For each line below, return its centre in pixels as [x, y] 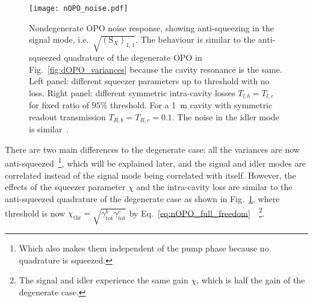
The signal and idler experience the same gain [104, 280]
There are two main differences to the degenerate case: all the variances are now [152, 149]
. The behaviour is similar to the [196, 39]
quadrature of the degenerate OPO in [133, 57]
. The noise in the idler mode [225, 116]
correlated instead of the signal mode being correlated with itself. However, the [150, 175]
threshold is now [35, 213]
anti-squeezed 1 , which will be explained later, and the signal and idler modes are [156, 162]
